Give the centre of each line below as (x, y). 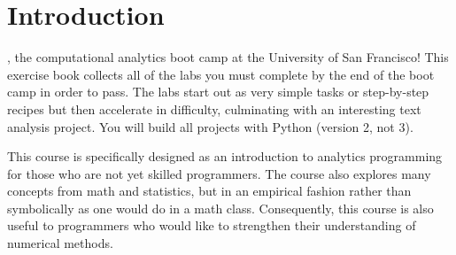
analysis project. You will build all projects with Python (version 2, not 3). (210, 126)
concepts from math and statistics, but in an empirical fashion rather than (209, 191)
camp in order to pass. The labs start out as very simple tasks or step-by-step (218, 92)
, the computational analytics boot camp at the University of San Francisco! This (228, 57)
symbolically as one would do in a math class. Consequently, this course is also (220, 208)
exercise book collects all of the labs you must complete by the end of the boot (221, 74)
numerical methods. (60, 243)
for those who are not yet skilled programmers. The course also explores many (219, 173)
